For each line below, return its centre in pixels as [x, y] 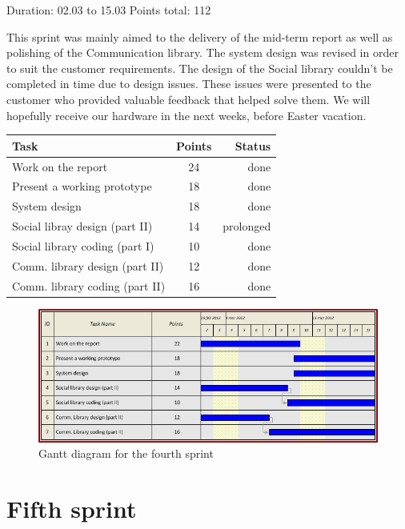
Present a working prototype [82, 186]
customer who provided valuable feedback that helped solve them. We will [188, 99]
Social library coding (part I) [83, 245]
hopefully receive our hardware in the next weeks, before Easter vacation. [186, 115]
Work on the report [60, 166]
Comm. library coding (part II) [89, 285]
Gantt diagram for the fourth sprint [126, 453]
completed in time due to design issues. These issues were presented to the [189, 84]
